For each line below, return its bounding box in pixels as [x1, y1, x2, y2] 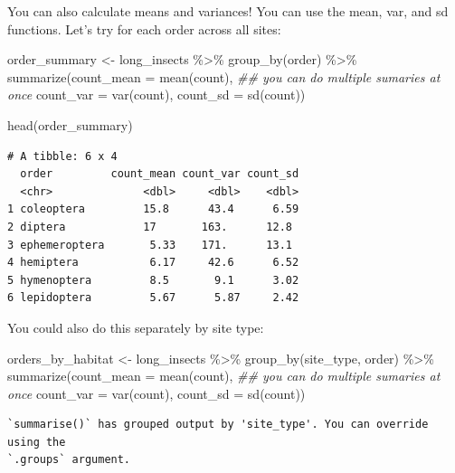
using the [7, 435, 66, 449]
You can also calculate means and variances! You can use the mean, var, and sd [7, 2, 449, 20]
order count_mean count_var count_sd [20, 167, 299, 181]
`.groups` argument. [7, 453, 131, 467]
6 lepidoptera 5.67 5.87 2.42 [7, 291, 299, 305]
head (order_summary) [7, 115, 133, 134]
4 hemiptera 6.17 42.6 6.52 [7, 256, 299, 270]
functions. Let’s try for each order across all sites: [7, 19, 281, 38]
